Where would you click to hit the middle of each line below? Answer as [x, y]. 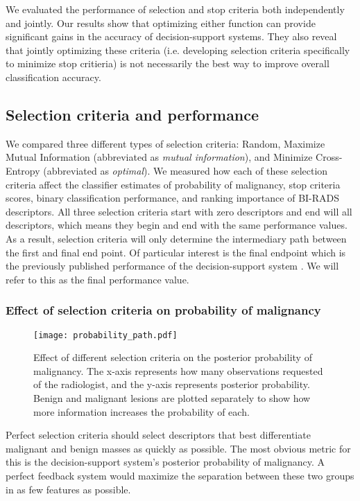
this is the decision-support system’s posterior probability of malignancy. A [165, 462]
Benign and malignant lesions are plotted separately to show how [172, 397]
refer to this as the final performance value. [97, 279]
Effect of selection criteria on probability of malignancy [163, 310]
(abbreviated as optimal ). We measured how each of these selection [186, 170]
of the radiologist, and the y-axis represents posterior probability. [172, 384]
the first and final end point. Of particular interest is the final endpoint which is [176, 252]
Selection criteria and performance [132, 114]
